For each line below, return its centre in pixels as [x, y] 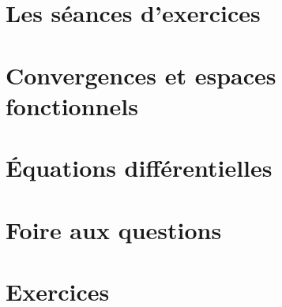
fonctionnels [72, 105]
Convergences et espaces [141, 75]
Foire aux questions [114, 229]
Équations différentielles [139, 168]
